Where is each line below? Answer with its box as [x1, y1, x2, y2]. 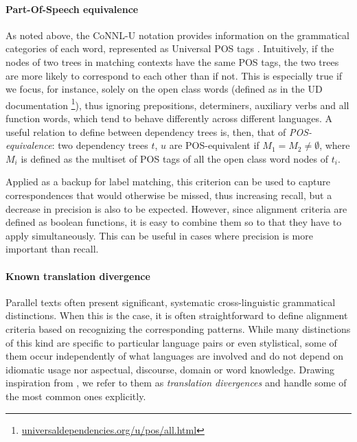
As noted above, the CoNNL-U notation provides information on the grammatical [5, 27, 349, 42]
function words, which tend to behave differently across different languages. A [5, 111, 333, 126]
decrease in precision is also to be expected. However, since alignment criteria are [5, 201, 347, 216]
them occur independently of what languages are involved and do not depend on [5, 349, 344, 363]
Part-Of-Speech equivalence [5, 1, 139, 16]
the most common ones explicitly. [5, 388, 146, 403]
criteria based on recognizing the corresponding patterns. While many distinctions [5, 321, 351, 336]
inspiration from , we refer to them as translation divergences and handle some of [5, 375, 347, 390]
